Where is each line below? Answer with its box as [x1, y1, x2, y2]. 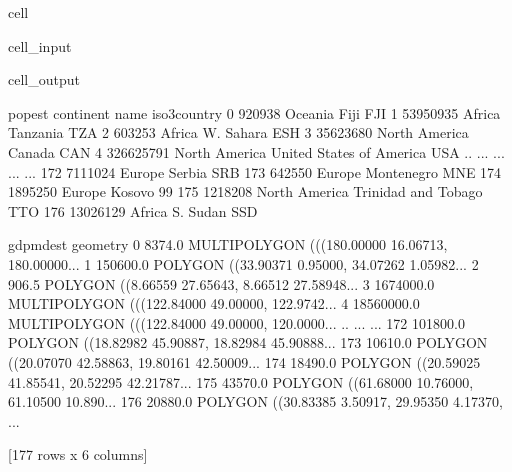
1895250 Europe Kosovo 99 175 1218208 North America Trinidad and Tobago [8, 181, 483, 202]
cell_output [8, 69, 80, 90]
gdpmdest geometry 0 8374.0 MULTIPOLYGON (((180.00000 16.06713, [8, 234, 448, 255]
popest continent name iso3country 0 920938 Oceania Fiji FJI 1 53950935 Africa [8, 102, 501, 123]
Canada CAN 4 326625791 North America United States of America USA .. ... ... [8, 141, 505, 162]
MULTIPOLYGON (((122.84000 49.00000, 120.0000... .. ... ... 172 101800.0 [8, 312, 465, 333]
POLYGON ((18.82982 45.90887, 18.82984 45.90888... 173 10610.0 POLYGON [8, 332, 488, 353]
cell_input [8, 35, 72, 56]
